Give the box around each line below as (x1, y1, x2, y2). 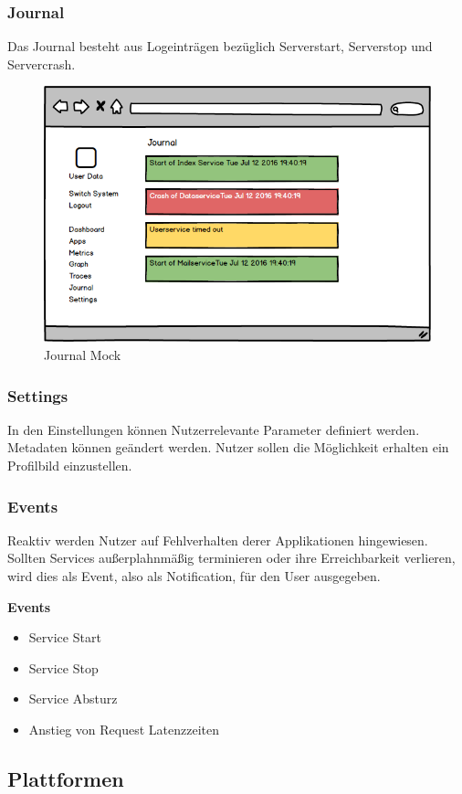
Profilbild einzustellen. (7, 456, 132, 474)
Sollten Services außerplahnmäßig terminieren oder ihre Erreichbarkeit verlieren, (7, 548, 456, 567)
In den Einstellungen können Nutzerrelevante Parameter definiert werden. (7, 419, 420, 439)
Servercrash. (7, 54, 76, 73)
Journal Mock (44, 345, 121, 364)
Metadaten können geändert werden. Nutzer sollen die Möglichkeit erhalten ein (7, 438, 449, 457)
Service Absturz (28, 689, 118, 708)
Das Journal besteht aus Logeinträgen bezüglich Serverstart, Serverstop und (7, 37, 433, 56)
